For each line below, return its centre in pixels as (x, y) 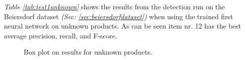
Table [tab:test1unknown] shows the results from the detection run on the (115, 6)
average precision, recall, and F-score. (61, 35)
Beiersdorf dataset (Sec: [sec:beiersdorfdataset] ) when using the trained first (119, 16)
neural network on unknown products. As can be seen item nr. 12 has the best (123, 26)
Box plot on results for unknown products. (88, 52)
